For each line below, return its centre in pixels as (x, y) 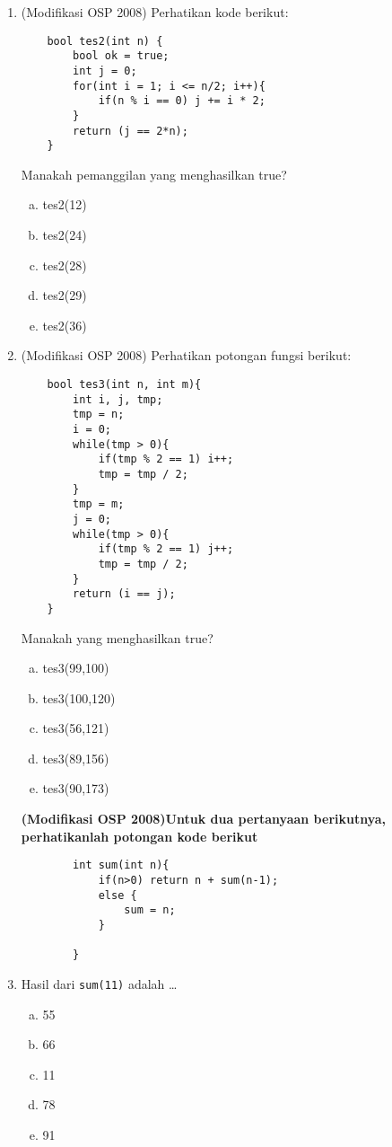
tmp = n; (99, 415)
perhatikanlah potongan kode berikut (139, 836)
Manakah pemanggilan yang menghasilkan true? (154, 174)
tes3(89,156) (76, 758)
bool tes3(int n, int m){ (124, 384)
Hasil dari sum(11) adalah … (99, 983)
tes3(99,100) (76, 668)
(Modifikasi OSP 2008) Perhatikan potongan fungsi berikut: (186, 355)
